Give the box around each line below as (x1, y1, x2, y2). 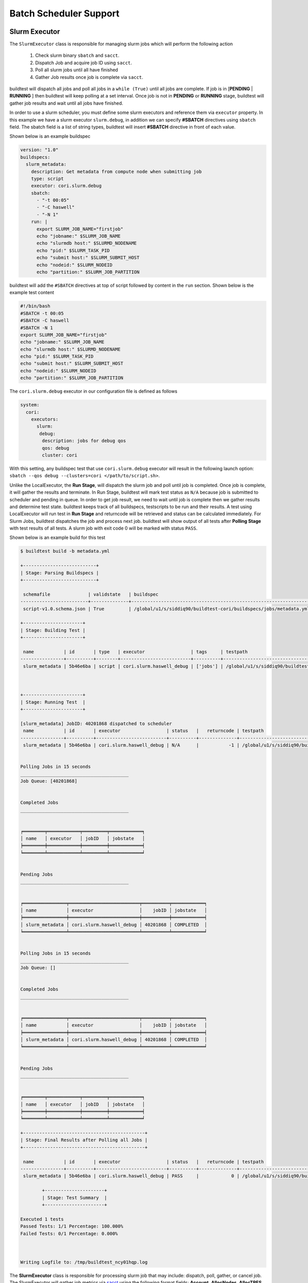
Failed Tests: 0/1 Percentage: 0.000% (20, 1231, 118, 1236)
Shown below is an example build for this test (9, 534, 105, 541)
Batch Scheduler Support (9, 8, 120, 19)
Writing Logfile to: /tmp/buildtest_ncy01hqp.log (20, 1259, 148, 1265)
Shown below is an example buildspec (9, 133, 91, 140)
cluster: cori (42, 452, 78, 458)
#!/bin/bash (20, 303, 51, 309)
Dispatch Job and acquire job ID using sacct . (35, 60, 132, 66)
